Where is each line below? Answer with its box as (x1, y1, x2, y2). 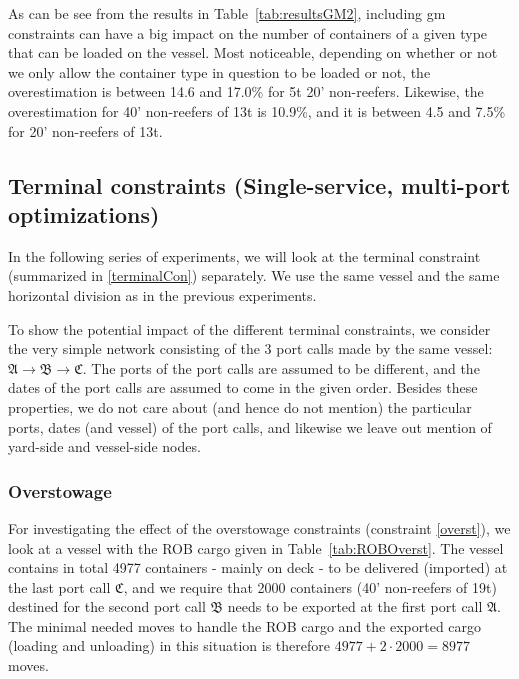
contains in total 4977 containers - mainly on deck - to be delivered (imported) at (8, 557, 508, 578)
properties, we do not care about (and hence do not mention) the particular (8, 396, 472, 417)
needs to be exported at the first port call (227, 596, 483, 617)
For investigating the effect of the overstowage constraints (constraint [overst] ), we (8, 517, 511, 538)
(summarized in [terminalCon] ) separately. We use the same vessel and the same (8, 265, 500, 286)
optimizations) (8, 198, 160, 229)
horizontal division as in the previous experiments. (8, 284, 317, 305)
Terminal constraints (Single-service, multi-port (8, 169, 511, 200)
